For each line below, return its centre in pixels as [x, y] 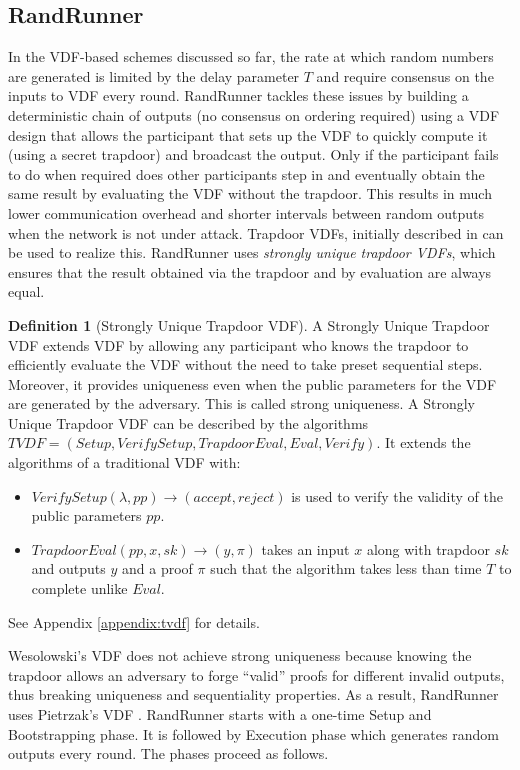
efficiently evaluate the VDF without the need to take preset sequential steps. [245, 364]
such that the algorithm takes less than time [346, 568]
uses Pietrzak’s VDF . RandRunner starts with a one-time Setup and [220, 714]
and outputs [68, 568]
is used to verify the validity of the [397, 495]
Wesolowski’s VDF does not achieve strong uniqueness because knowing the [240, 655]
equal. [26, 291]
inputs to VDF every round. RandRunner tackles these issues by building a [238, 95]
